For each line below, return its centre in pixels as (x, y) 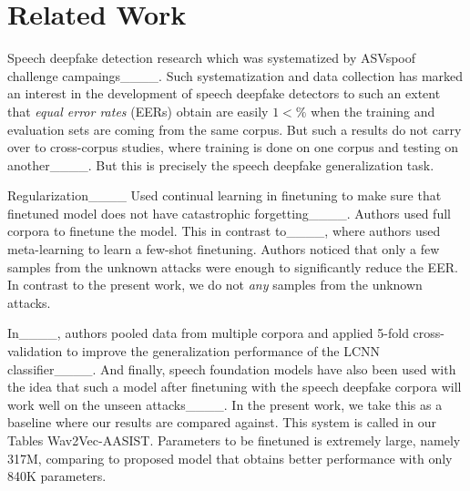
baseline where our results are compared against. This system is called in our (222, 422)
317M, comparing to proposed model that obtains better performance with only (230, 458)
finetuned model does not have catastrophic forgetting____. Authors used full (229, 213)
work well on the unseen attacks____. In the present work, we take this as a (225, 404)
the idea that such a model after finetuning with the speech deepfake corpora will (235, 387)
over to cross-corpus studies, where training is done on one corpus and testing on (233, 147)
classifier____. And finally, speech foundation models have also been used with (232, 368)
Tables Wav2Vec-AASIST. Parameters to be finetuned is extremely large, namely (234, 440)
